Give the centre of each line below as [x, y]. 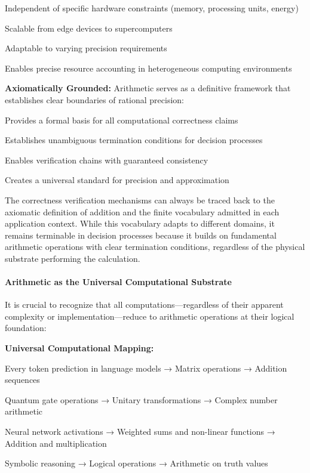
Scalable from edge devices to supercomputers [89, 28]
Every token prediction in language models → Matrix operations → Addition [146, 368]
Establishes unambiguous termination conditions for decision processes [134, 140]
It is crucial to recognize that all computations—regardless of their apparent [144, 304]
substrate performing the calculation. [73, 258]
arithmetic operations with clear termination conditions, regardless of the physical [155, 247]
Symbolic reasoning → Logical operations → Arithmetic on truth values [136, 463]
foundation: [26, 328]
